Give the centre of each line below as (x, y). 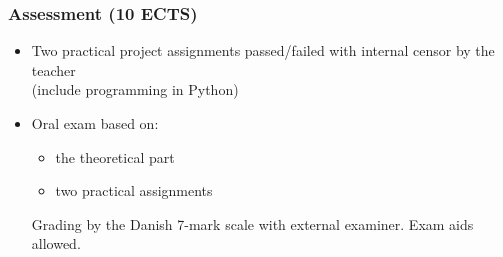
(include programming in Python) (135, 89)
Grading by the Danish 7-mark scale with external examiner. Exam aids (252, 223)
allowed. (56, 243)
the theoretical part (115, 156)
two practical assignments (134, 190)
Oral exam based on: (95, 123)
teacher (53, 69)
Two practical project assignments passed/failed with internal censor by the (263, 50)
